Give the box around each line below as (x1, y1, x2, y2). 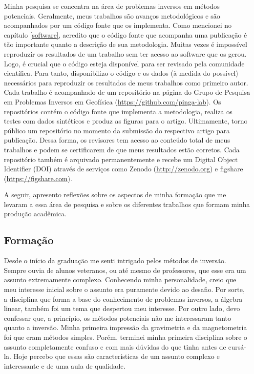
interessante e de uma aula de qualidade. (4, 360, 126, 371)
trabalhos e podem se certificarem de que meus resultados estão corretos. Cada (4, 144, 240, 154)
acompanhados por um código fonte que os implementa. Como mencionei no (4, 20, 232, 30)
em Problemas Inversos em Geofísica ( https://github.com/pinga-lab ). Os (4, 96, 221, 106)
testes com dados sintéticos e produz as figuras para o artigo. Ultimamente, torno (4, 116, 248, 126)
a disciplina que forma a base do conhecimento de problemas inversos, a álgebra (4, 293, 243, 304)
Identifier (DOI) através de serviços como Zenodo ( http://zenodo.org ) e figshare (4, 164, 243, 174)
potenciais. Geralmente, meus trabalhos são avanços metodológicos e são (4, 10, 220, 21)
